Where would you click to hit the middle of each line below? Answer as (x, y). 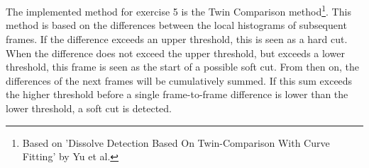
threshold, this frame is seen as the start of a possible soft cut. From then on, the (183, 67)
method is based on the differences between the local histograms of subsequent (176, 25)
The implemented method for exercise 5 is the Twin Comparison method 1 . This (178, 10)
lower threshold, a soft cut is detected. (89, 108)
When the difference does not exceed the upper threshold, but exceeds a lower (175, 53)
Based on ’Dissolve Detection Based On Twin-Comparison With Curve (176, 142)
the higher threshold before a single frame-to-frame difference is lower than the (177, 94)
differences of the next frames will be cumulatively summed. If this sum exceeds (179, 80)
